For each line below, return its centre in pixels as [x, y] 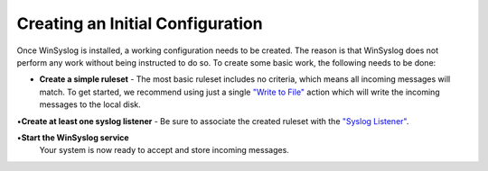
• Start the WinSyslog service [73, 137]
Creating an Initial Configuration [140, 23]
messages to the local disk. [90, 104]
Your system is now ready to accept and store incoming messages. [164, 150]
